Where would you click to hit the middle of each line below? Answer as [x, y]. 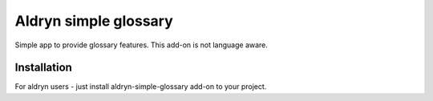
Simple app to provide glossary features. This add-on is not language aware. [142, 45]
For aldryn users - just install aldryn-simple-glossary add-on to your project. [141, 87]
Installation [43, 68]
